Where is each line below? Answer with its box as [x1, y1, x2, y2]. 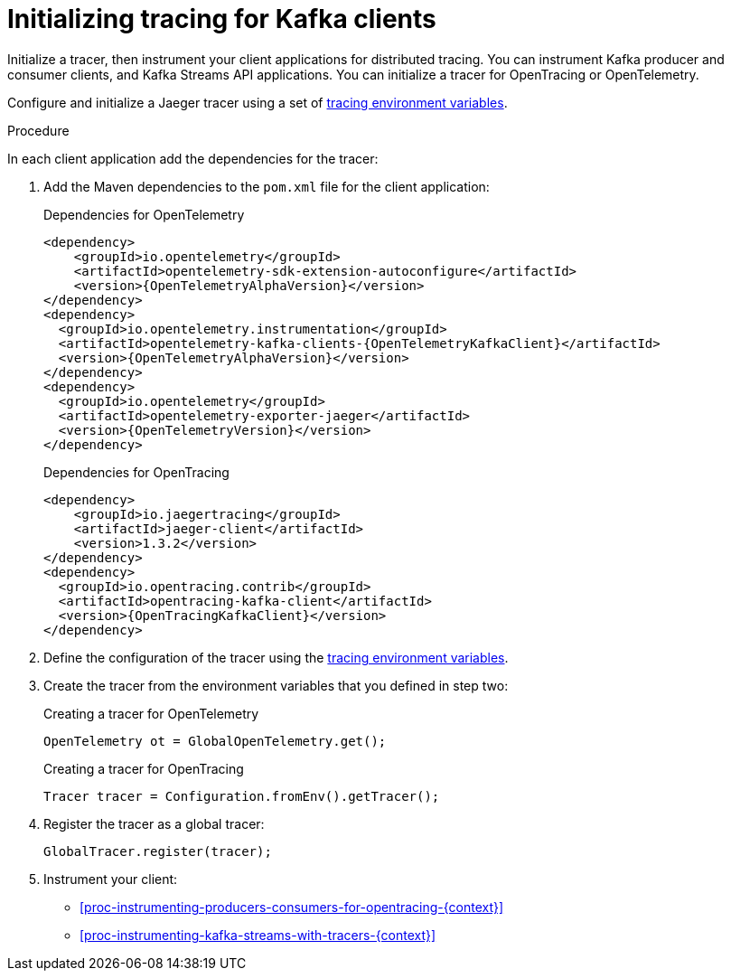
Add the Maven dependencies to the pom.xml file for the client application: [43, 178, 490, 194]
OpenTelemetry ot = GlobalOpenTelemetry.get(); [43, 733, 387, 748]
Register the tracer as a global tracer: [43, 815, 265, 832]
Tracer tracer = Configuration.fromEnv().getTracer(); [43, 788, 440, 804]
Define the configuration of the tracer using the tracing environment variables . [43, 649, 509, 665]
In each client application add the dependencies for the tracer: [7, 150, 379, 166]
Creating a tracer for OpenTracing [43, 760, 244, 776]
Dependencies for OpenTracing [43, 464, 230, 480]
